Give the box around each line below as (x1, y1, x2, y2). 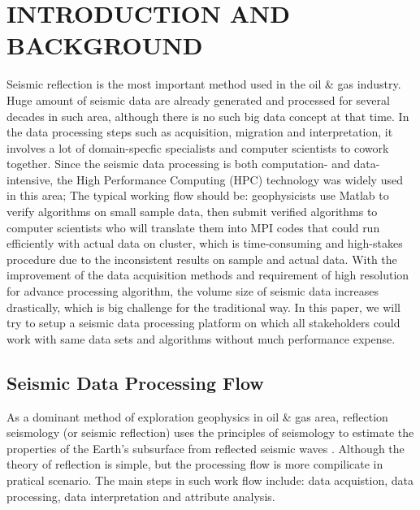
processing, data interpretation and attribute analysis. (6, 487, 275, 504)
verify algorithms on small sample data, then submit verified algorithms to (6, 203, 378, 220)
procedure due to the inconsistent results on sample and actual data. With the (6, 250, 397, 267)
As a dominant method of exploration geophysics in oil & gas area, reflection (6, 408, 388, 425)
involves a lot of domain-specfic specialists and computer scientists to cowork (6, 139, 389, 156)
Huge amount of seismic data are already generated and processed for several (6, 91, 390, 108)
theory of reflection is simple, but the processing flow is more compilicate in (6, 456, 383, 473)
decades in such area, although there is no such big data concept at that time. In (6, 107, 409, 124)
